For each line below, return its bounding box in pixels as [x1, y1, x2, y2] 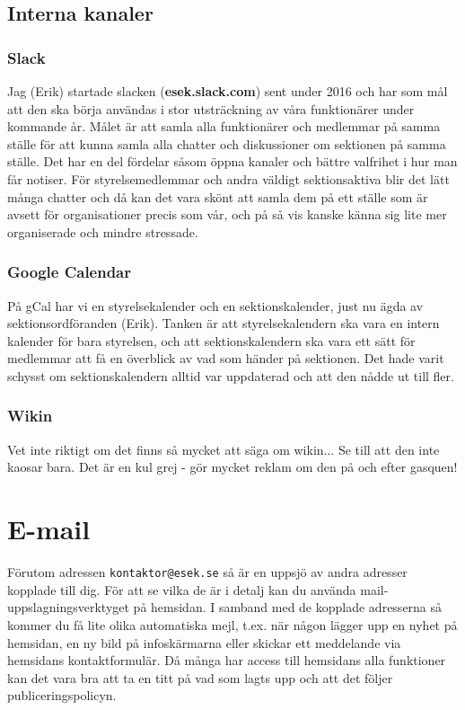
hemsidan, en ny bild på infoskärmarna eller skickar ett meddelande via [7, 633, 401, 652]
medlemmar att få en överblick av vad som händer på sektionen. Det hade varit [7, 349, 444, 368]
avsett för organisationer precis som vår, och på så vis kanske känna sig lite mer [7, 205, 447, 224]
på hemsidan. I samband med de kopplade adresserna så [133, 598, 443, 617]
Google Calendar [7, 261, 132, 283]
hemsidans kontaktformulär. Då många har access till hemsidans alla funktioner [7, 651, 446, 670]
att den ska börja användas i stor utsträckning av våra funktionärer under [7, 99, 415, 118]
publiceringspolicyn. [7, 686, 117, 705]
